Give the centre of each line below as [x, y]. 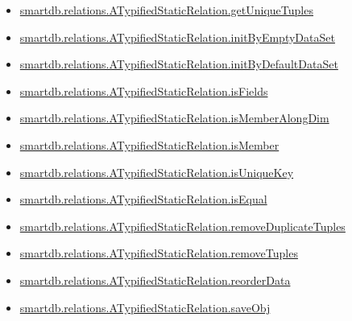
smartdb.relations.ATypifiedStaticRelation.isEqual [143, 199]
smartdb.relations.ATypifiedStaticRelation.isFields [144, 91]
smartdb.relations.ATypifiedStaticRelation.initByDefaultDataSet [179, 64]
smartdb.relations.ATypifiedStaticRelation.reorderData [155, 280]
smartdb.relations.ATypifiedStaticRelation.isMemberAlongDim [174, 118]
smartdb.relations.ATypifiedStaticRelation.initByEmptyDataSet [177, 37]
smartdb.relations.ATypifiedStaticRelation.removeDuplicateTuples [182, 226]
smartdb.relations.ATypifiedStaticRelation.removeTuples [159, 253]
